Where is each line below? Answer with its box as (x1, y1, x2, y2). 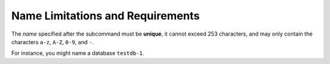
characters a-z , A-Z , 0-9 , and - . (11, 38, 94, 45)
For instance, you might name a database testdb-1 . (11, 50, 145, 57)
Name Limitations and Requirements (11, 9, 200, 22)
